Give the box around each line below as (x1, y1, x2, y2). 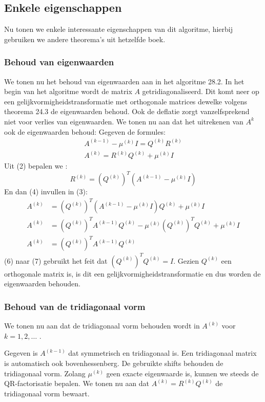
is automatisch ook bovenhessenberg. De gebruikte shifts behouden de (4, 358, 223, 369)
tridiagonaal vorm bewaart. (4, 388, 90, 398)
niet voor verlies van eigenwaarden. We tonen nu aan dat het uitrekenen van (4, 116, 243, 126)
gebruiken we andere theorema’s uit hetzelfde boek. (4, 33, 166, 44)
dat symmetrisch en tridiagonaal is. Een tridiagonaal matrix (68, 348, 257, 358)
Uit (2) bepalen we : (4, 160, 68, 171)
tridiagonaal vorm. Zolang (4, 368, 86, 378)
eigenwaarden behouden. (4, 278, 81, 289)
